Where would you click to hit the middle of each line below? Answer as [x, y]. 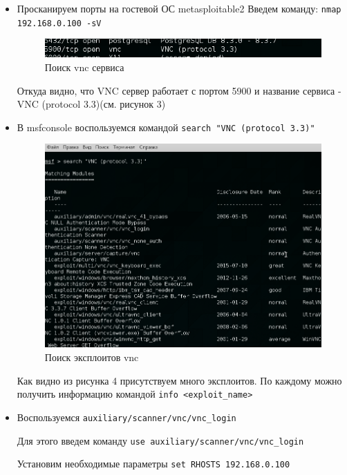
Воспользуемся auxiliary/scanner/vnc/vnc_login [126, 417]
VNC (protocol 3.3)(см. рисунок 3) [91, 104]
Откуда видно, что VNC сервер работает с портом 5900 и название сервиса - [179, 90]
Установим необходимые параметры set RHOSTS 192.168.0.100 [153, 464]
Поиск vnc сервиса [84, 67]
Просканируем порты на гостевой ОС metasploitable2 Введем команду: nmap [179, 8]
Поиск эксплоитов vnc [92, 357]
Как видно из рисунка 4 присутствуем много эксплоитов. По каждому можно [179, 380]
